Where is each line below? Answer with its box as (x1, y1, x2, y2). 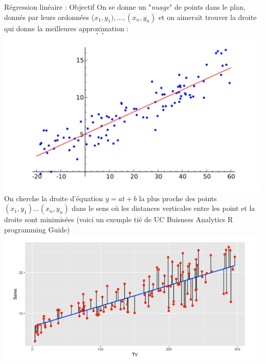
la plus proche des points (139, 192, 217, 203)
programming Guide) (4, 224, 70, 235)
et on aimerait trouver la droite (158, 11, 257, 22)
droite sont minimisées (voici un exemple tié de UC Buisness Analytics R (4, 214, 233, 225)
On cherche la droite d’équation (4, 192, 103, 203)
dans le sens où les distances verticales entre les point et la (72, 203, 255, 213)
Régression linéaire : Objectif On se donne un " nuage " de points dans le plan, (4, 2, 246, 12)
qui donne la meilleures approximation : (4, 23, 129, 33)
